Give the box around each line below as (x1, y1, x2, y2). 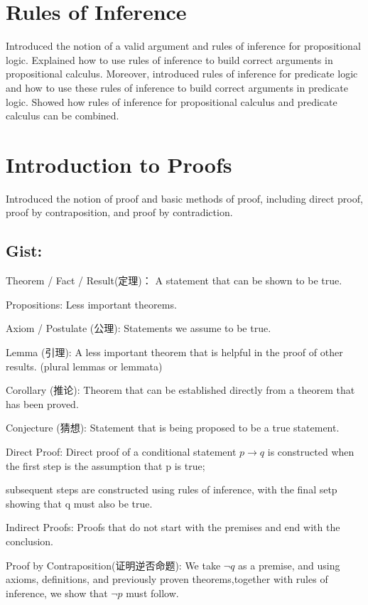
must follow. (126, 585, 179, 600)
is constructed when (267, 444, 355, 459)
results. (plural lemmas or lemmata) (6, 358, 163, 373)
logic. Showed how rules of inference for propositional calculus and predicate (6, 94, 337, 109)
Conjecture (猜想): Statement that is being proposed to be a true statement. (6, 420, 340, 435)
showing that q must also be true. (6, 496, 153, 510)
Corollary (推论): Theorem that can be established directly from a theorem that (6, 382, 355, 397)
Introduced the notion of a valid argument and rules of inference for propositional (6, 38, 361, 53)
